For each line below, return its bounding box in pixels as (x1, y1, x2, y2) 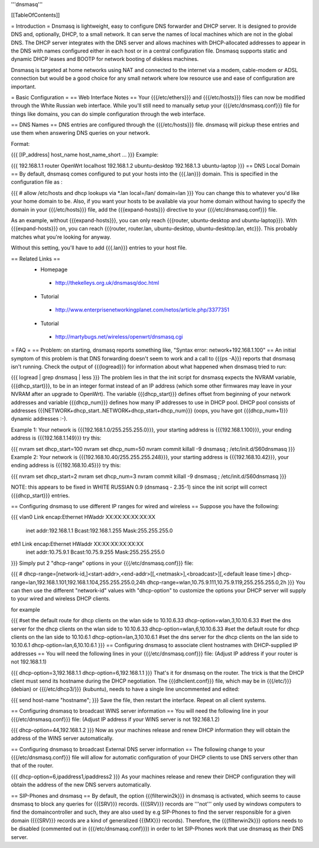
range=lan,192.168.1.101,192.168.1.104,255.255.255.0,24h (11, 579, 146, 586)
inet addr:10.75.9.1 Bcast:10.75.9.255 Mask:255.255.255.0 (25, 548, 165, 555)
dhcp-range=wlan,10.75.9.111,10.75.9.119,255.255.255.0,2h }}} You (147, 579, 305, 586)
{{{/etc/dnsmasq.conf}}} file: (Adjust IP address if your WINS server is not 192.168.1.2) (11, 716, 220, 723)
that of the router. (11, 762, 54, 769)
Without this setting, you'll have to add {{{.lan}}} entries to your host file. (11, 244, 187, 251)
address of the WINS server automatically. (11, 735, 114, 742)
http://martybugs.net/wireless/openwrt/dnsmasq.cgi (55, 333, 183, 340)
